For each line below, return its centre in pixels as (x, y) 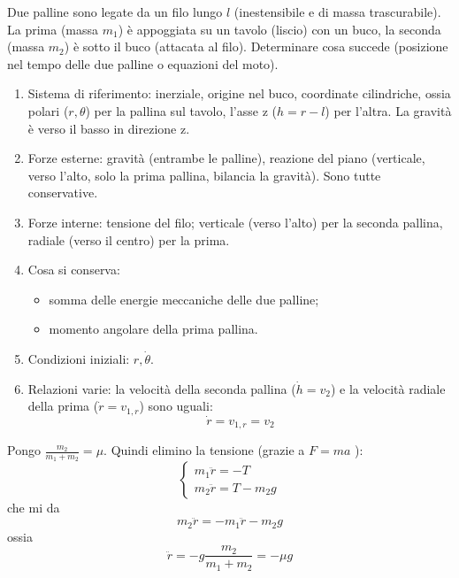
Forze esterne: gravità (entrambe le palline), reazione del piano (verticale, (226, 158)
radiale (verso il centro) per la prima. (129, 239)
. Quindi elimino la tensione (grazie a (204, 450)
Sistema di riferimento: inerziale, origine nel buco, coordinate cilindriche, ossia (239, 93)
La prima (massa (53, 29)
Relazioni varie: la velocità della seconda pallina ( (162, 388)
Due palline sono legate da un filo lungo (115, 12)
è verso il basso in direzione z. (109, 128)
